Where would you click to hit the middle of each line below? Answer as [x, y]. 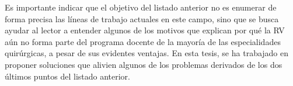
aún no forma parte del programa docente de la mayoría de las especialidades [143, 41]
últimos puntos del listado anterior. [67, 76]
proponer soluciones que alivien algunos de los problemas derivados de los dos [144, 64]
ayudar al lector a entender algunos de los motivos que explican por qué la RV [145, 30]
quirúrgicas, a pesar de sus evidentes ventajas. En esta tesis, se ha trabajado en [147, 53]
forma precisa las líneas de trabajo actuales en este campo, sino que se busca [142, 18]
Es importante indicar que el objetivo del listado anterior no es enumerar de [141, 7]
